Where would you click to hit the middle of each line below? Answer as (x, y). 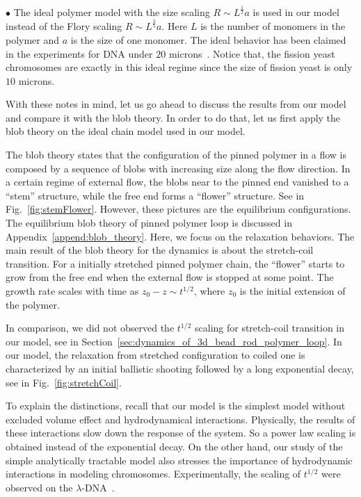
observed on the (39, 487)
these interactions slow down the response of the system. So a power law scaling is (181, 433)
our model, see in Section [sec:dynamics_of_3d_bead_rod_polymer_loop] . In (174, 341)
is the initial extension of (292, 291)
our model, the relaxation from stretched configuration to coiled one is (155, 355)
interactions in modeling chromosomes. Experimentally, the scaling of (153, 474)
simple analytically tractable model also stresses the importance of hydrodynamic (179, 460)
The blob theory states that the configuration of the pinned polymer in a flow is (176, 155)
